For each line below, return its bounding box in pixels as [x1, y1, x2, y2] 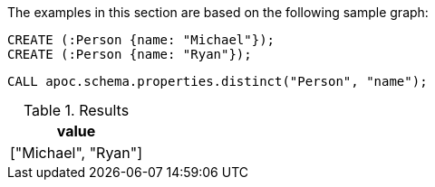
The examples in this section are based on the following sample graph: [7, 5, 429, 20]
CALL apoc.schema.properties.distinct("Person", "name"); [7, 74, 428, 89]
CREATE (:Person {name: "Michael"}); [7, 33, 275, 47]
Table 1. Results [23, 101, 130, 119]
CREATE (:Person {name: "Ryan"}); [7, 47, 252, 61]
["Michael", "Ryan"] [10, 144, 143, 162]
